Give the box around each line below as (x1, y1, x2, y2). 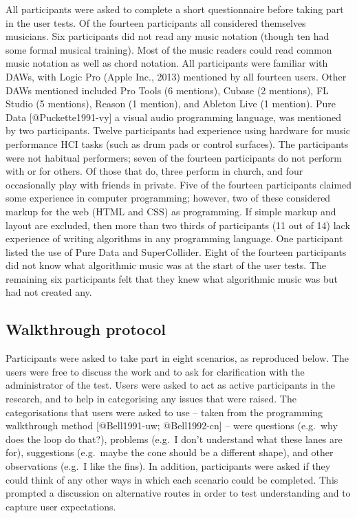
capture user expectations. (6, 499, 116, 513)
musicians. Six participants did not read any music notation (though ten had (6, 29, 329, 43)
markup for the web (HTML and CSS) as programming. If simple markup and (6, 204, 336, 218)
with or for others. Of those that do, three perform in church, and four (6, 164, 303, 178)
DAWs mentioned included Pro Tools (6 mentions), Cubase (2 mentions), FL (6, 83, 329, 97)
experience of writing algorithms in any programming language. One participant (6, 231, 343, 246)
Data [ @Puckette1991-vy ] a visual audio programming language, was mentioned (6, 109, 341, 124)
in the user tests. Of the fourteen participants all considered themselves (6, 15, 306, 30)
